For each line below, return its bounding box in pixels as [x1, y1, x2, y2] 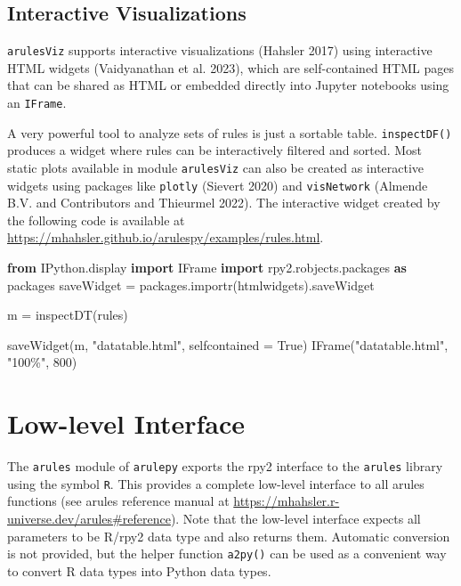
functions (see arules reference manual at [7, 492, 230, 510]
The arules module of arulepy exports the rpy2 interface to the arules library [7, 457, 443, 476]
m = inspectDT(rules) [7, 305, 128, 324]
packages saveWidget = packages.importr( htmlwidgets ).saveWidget [7, 275, 375, 294]
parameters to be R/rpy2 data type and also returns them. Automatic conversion [7, 526, 450, 545]
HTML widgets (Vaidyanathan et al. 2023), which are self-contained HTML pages [7, 58, 454, 77]
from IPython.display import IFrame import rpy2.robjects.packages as [7, 258, 407, 277]
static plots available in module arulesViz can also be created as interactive [7, 158, 425, 176]
